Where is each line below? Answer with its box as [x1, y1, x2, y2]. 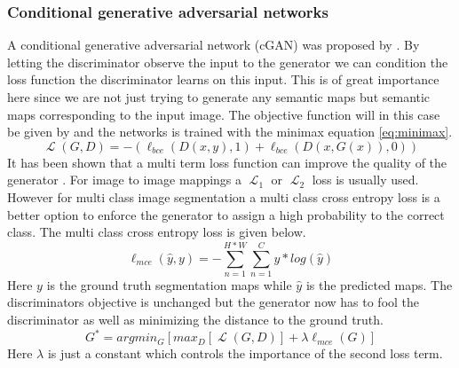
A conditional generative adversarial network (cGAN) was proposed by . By [7, 35, 420, 54]
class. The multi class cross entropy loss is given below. [7, 223, 306, 241]
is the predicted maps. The [305, 275, 453, 294]
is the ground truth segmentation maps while [46, 275, 292, 294]
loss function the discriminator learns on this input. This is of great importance [7, 70, 439, 89]
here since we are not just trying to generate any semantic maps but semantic [7, 88, 431, 106]
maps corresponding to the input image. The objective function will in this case [7, 105, 440, 123]
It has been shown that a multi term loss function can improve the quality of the [7, 153, 447, 171]
